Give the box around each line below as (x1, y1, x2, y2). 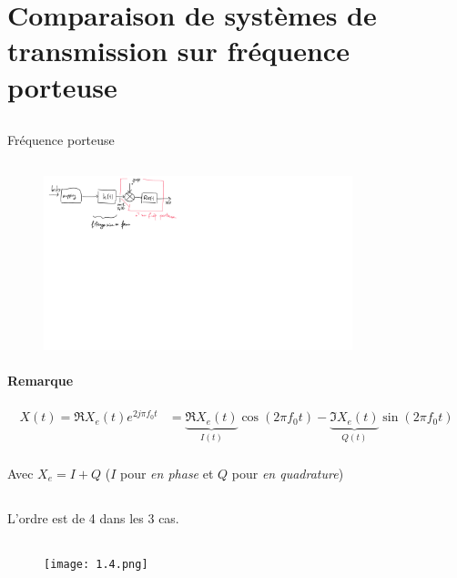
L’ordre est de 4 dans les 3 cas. (7, 508, 179, 527)
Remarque (7, 371, 74, 390)
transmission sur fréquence (7, 32, 350, 69)
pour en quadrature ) (231, 463, 344, 482)
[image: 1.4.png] (44, 557, 148, 571)
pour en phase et (119, 463, 214, 482)
